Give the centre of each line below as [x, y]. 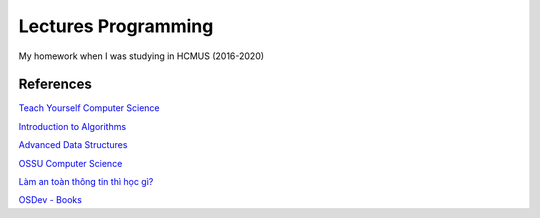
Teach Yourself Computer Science [89, 108]
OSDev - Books [50, 200]
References [55, 84]
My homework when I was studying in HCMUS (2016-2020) [141, 56]
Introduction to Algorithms [72, 126]
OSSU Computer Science [70, 163]
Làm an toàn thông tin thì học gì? [86, 182]
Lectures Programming [116, 26]
